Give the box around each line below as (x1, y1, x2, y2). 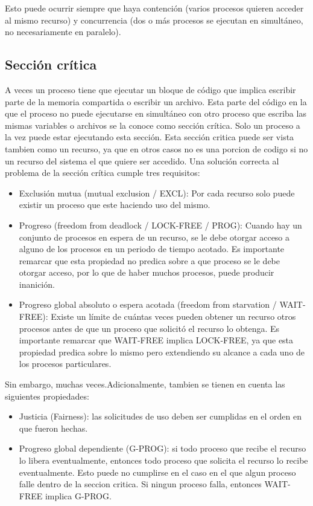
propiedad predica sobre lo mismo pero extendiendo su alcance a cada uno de (19, 345, 305, 358)
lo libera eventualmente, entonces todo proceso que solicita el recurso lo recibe (19, 454, 308, 467)
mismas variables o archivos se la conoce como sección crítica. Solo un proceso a (5, 118, 300, 131)
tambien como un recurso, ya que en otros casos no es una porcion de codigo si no (5, 142, 308, 155)
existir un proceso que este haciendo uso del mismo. (19, 198, 210, 211)
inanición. (19, 277, 55, 290)
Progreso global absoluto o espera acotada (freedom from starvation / (19, 298, 277, 311)
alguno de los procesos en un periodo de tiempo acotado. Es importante (19, 242, 285, 255)
